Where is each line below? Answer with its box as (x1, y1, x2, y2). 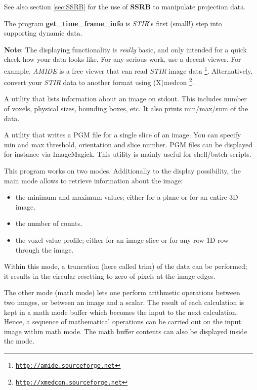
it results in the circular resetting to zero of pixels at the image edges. (4, 270, 215, 281)
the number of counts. (15, 218, 83, 228)
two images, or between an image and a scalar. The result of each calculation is (4, 297, 244, 307)
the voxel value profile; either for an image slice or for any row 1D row (15, 235, 229, 245)
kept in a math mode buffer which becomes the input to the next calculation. (4, 306, 238, 317)
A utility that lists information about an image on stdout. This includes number (4, 93, 247, 104)
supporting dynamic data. (4, 28, 83, 38)
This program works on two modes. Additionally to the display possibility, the (4, 166, 241, 176)
